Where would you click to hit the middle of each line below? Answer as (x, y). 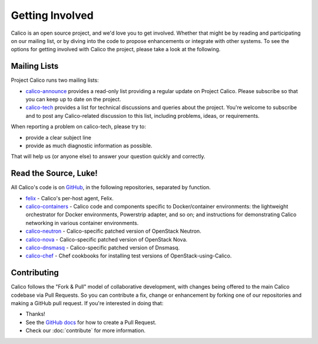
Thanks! (35, 314)
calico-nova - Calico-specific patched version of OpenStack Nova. (107, 239)
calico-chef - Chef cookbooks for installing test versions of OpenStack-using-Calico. (129, 256)
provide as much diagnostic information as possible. (89, 145)
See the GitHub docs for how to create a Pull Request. (91, 322)
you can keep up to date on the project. (73, 100)
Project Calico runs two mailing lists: (55, 80)
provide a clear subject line (58, 137)
